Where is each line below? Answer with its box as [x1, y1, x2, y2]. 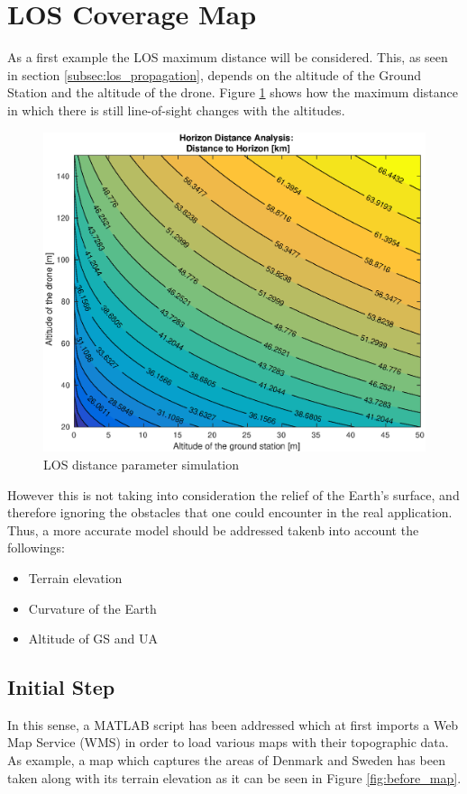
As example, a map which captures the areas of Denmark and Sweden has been [7, 751, 445, 770]
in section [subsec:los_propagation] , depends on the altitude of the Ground [7, 65, 422, 84]
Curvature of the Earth [28, 598, 157, 617]
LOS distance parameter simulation [43, 454, 240, 473]
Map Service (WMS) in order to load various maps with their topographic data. [7, 733, 449, 752]
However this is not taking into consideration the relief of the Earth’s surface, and [7, 485, 460, 504]
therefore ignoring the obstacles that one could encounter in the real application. [7, 503, 453, 522]
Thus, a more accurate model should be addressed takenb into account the [7, 520, 419, 539]
